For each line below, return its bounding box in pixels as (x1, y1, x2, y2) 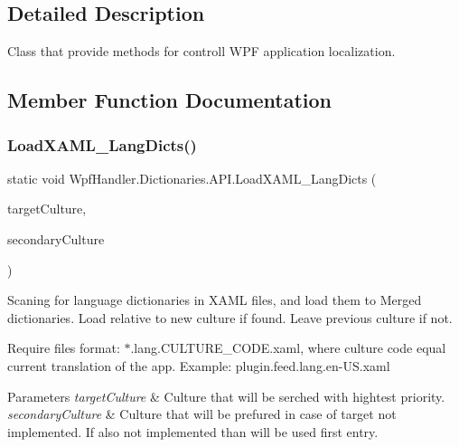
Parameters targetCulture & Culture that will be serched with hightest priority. (7, 386, 445, 405)
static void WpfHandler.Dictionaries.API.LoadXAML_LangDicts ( (7, 168, 377, 187)
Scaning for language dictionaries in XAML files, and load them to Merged (7, 290, 422, 309)
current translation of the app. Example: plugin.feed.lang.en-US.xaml (7, 356, 390, 375)
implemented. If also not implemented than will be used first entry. (7, 422, 379, 441)
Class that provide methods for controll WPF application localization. (7, 42, 396, 61)
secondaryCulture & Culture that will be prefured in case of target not (7, 404, 397, 423)
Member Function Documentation (7, 86, 333, 114)
